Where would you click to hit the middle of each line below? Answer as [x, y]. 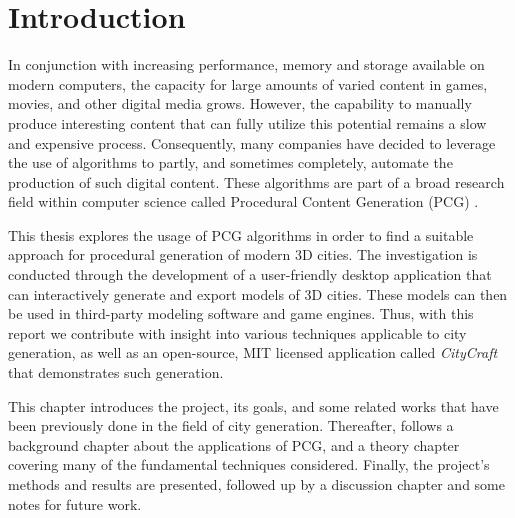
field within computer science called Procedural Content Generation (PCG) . [243, 201]
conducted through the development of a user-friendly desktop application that [250, 274]
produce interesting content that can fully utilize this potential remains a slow [247, 122]
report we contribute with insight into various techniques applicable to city [237, 332]
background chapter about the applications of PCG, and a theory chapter [234, 444]
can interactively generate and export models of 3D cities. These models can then [258, 293]
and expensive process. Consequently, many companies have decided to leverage [252, 142]
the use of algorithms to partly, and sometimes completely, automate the [230, 162]
